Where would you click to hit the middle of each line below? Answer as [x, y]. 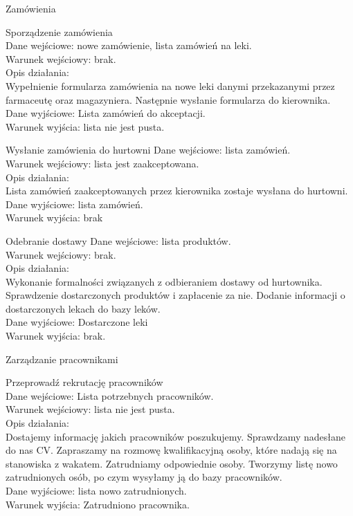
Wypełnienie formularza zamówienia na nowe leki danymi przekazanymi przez [170, 85]
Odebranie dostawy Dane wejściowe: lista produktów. [118, 240]
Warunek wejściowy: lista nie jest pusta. [90, 409]
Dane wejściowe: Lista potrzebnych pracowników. [110, 395]
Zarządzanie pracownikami [62, 359]
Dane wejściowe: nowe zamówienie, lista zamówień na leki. [129, 45]
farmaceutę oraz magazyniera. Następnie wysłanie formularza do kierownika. [168, 99]
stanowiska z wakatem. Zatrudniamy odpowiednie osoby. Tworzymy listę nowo [172, 463]
